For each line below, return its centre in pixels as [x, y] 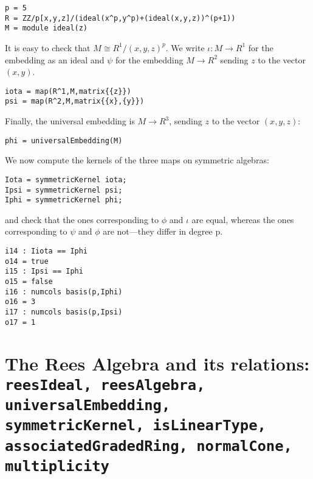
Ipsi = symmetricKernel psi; [64, 190]
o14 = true [27, 261]
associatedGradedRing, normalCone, [149, 446]
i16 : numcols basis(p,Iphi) [64, 292]
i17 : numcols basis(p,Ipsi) [64, 312]
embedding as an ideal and [55, 59]
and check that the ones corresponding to [82, 219]
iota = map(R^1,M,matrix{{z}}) [68, 91]
